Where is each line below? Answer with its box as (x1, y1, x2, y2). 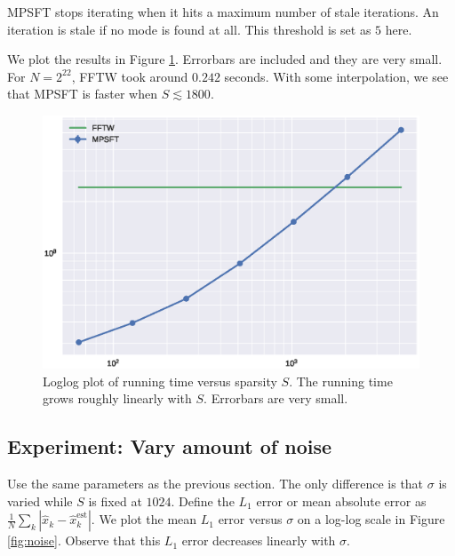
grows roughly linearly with (43, 389, 192, 408)
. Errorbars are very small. (204, 389, 348, 408)
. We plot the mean (91, 510, 197, 528)
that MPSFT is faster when (7, 84, 157, 103)
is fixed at (88, 491, 142, 510)
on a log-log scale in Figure (297, 510, 445, 528)
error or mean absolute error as (256, 491, 427, 510)
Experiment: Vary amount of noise (7, 433, 332, 460)
